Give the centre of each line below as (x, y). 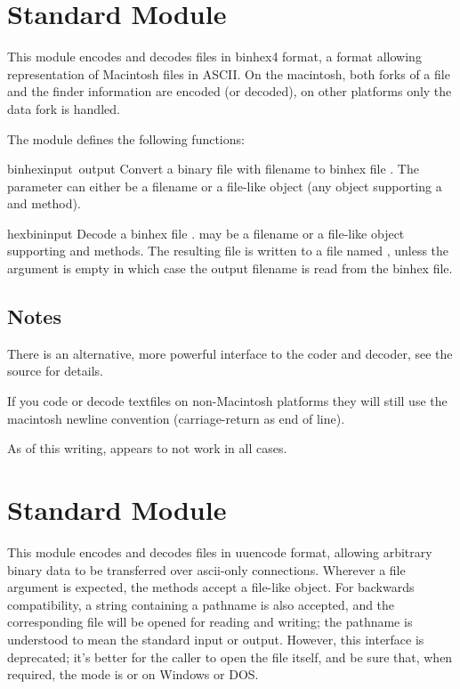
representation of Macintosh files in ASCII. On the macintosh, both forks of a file (229, 73)
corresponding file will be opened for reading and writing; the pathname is (210, 622)
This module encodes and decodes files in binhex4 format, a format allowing (214, 57)
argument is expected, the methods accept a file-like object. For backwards (211, 587)
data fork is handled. (64, 108)
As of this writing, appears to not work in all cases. (147, 448)
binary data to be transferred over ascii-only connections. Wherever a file (206, 569)
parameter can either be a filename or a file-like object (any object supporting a (225, 186)
